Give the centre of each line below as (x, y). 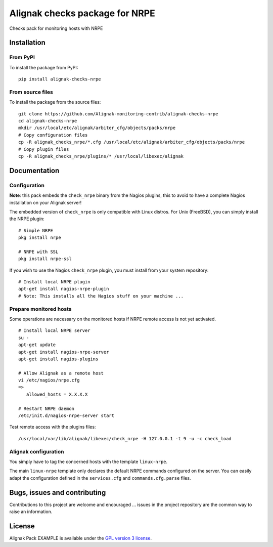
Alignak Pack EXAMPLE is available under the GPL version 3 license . (80, 538)
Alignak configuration (37, 451)
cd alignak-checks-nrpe (48, 121)
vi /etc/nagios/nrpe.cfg (49, 380)
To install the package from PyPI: (44, 67)
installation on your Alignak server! (45, 202)
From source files (31, 92)
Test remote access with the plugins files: (53, 427)
